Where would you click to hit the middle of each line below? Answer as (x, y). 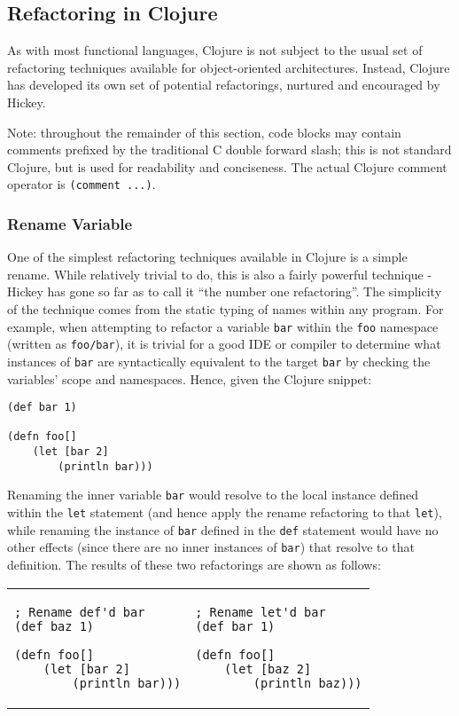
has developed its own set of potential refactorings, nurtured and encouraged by (224, 85)
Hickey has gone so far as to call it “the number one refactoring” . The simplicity (225, 291)
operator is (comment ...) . (82, 184)
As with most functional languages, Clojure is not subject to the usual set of (215, 50)
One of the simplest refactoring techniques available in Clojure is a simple (207, 257)
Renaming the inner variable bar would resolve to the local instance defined (213, 495)
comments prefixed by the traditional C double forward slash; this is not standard (229, 149)
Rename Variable (70, 223)
